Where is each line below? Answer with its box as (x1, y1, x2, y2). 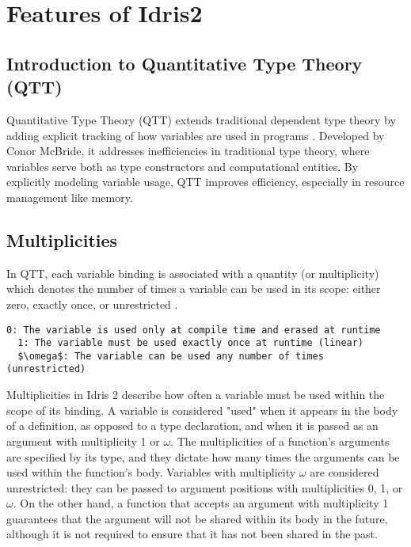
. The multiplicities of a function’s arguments (170, 432, 390, 449)
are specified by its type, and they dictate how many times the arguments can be (6, 448, 400, 465)
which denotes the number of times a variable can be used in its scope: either (6, 280, 381, 297)
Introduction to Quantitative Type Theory (6, 51, 363, 75)
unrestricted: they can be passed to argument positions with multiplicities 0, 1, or (6, 479, 403, 496)
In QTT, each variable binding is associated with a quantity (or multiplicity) (6, 264, 379, 281)
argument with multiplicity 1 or (6, 432, 160, 449)
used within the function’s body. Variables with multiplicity (6, 464, 296, 481)
